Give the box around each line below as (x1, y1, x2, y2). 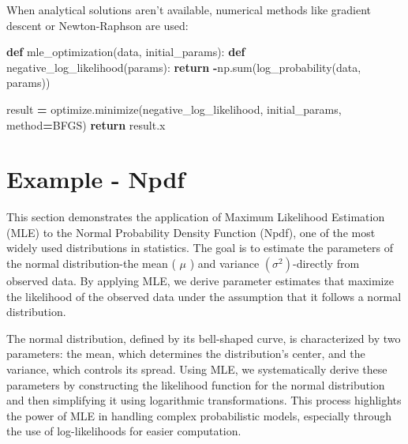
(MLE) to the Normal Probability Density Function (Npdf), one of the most (6, 224, 376, 240)
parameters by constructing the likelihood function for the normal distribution (6, 376, 385, 393)
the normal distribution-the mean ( (6, 255, 176, 272)
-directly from (293, 255, 360, 272)
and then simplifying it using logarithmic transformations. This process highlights (6, 392, 402, 408)
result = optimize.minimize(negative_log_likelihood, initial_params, (6, 100, 342, 117)
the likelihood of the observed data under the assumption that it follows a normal (6, 288, 402, 304)
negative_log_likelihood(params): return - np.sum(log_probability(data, (6, 58, 361, 75)
